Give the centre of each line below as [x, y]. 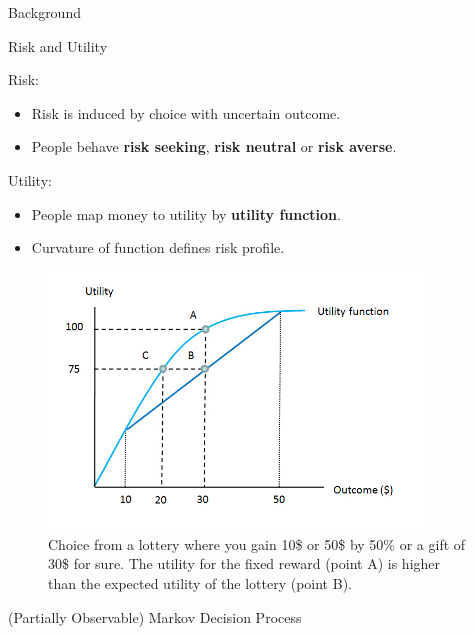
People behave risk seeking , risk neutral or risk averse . [214, 146]
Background [44, 12]
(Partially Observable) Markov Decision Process [155, 616]
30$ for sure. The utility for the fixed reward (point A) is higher [244, 563]
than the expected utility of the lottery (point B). [200, 582]
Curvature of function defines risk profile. [158, 247]
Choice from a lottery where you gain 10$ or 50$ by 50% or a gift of [257, 543]
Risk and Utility [58, 45]
